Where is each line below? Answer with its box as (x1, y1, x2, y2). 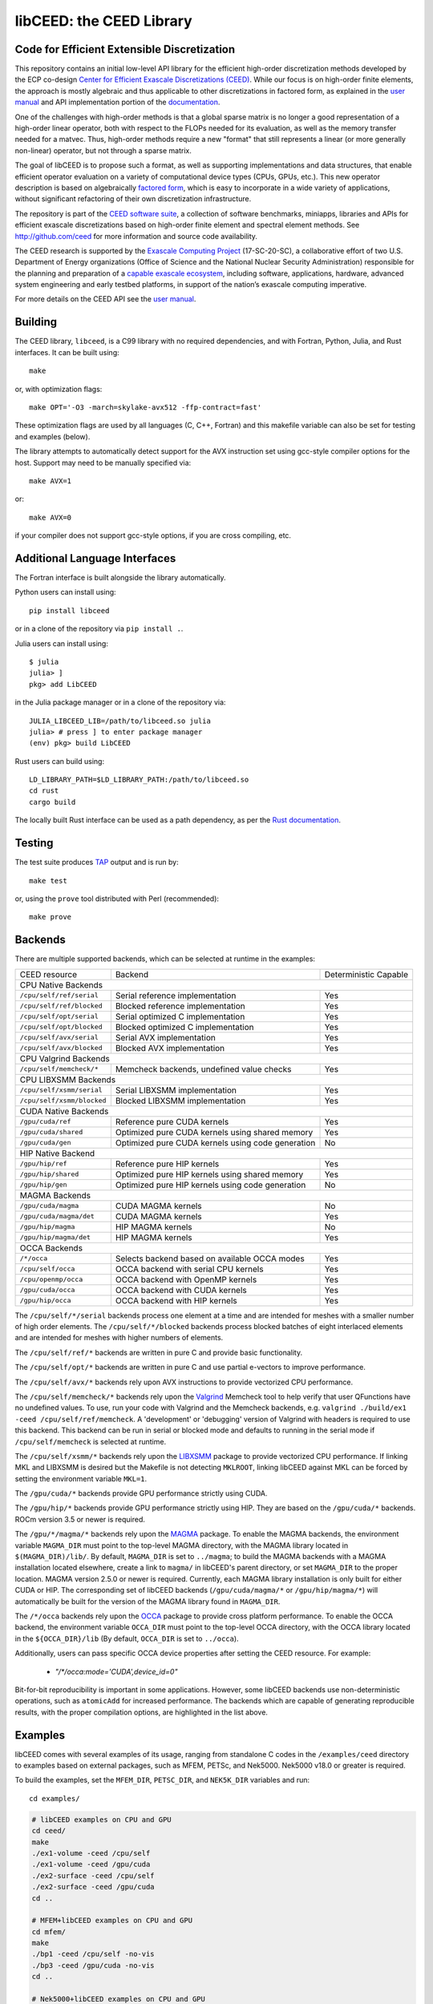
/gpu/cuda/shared (19, 1128, 83, 1137)
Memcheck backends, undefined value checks (115, 1063, 292, 1074)
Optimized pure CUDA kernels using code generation (115, 1137, 316, 1148)
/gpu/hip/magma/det (19, 1233, 91, 1242)
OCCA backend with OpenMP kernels (115, 1274, 257, 1285)
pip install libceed (29, 606, 110, 615)
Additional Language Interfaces (14, 552, 176, 565)
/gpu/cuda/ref (19, 1117, 71, 1126)
